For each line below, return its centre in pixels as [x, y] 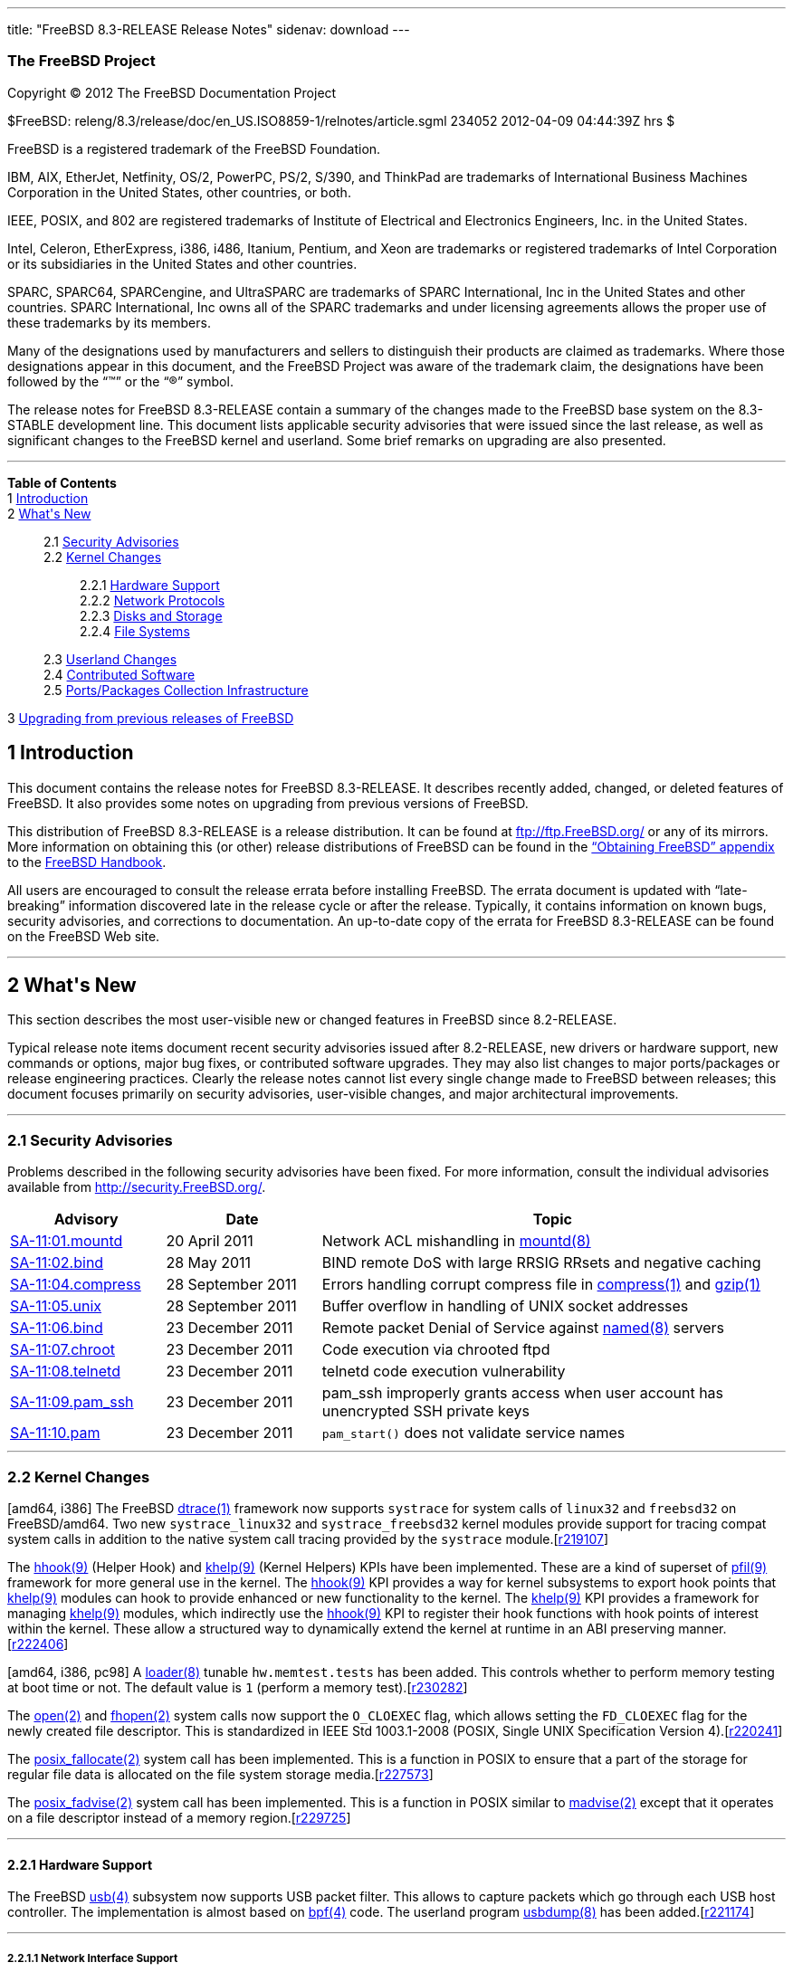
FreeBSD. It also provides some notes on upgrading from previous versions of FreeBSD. [268, 803]
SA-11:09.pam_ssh [72, 1402]
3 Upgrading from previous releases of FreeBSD [151, 718]
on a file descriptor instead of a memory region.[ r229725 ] [179, 1817]
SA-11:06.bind [57, 1328]
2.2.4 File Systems [135, 631]
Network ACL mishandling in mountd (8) [456, 1241]
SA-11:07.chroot [62, 1350]
